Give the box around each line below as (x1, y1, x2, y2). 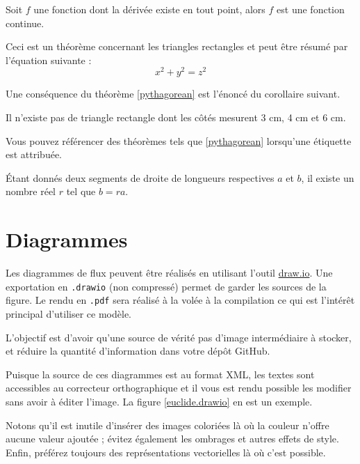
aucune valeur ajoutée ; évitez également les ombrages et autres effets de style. (6, 431, 339, 446)
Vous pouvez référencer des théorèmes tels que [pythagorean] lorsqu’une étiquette (6, 133, 352, 148)
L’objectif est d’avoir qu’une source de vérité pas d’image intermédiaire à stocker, (6, 330, 352, 344)
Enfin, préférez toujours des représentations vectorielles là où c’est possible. (6, 444, 326, 459)
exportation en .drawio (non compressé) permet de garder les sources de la (6, 279, 327, 293)
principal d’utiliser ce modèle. (6, 307, 132, 321)
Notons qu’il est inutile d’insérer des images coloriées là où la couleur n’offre (6, 417, 329, 432)
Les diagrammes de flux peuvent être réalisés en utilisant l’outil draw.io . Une (6, 265, 333, 280)
